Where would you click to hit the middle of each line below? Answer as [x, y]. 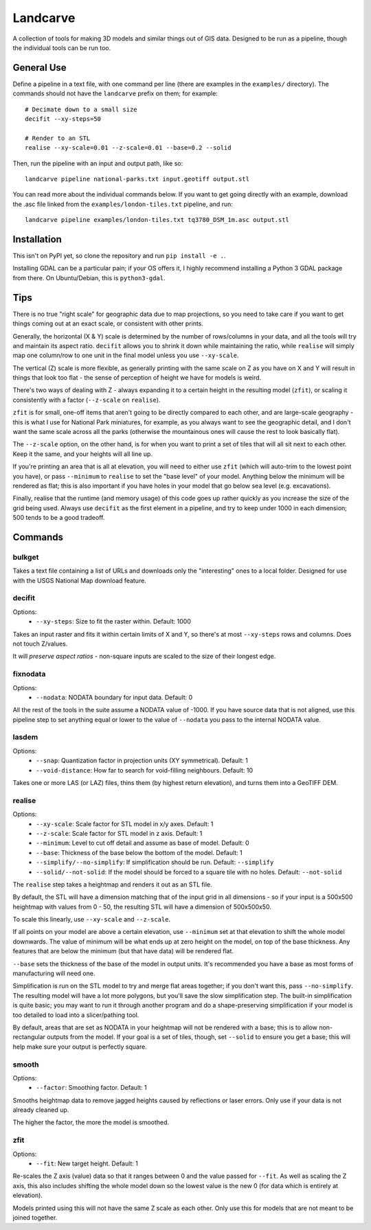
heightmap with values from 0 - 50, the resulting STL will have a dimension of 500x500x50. [142, 907]
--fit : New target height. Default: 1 [87, 1163]
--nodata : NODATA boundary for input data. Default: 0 [114, 697]
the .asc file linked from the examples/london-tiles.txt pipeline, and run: [123, 204]
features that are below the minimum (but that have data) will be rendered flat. [123, 951]
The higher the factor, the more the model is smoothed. [91, 1122]
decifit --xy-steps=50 [63, 119]
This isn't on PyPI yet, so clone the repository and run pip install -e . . [119, 256]
